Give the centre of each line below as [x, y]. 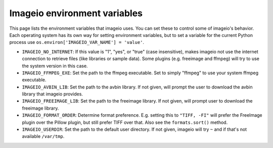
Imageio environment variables [76, 13]
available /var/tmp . [43, 136]
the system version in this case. [55, 66]
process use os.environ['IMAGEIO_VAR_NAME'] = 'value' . [77, 42]
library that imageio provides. [53, 94]
